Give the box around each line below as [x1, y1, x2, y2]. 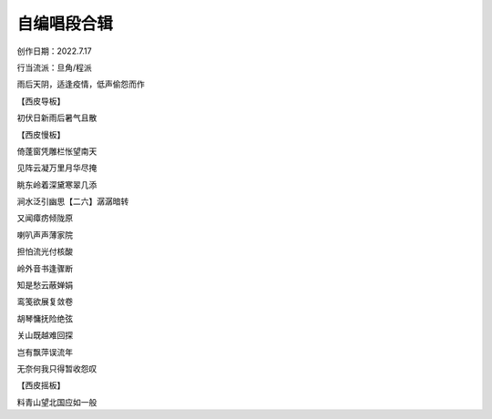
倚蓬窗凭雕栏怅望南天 [16, 146, 97, 157]
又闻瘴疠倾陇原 [16, 212, 73, 223]
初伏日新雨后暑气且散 [16, 112, 97, 123]
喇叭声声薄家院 [16, 229, 73, 240]
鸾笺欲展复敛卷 [16, 296, 73, 307]
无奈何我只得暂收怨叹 [16, 363, 97, 373]
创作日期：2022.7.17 [16, 46, 92, 56]
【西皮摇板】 [16, 380, 66, 391]
